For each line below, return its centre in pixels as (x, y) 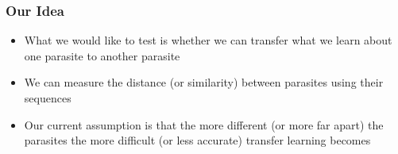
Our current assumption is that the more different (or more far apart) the (204, 124)
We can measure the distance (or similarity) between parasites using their (204, 82)
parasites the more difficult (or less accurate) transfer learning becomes (197, 140)
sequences (48, 98)
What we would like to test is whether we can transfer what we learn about (208, 40)
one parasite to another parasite (102, 55)
